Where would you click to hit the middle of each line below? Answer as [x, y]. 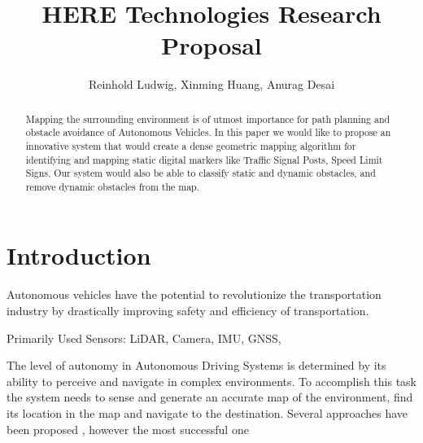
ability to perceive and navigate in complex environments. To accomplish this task [211, 381]
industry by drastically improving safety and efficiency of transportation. [188, 311]
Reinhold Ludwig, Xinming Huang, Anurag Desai [211, 84]
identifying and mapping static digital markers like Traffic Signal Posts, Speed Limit [204, 159]
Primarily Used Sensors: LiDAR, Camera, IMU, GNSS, [144, 338]
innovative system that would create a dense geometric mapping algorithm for [191, 146]
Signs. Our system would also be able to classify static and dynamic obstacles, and [201, 173]
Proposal [211, 45]
